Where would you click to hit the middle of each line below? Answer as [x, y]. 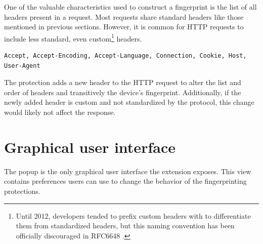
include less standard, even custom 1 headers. [73, 37]
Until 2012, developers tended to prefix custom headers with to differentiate [133, 215]
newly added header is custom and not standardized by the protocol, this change [129, 102]
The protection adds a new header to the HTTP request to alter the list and [123, 82]
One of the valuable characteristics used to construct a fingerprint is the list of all [130, 7]
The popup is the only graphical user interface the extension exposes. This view [128, 171]
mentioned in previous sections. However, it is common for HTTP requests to [124, 27]
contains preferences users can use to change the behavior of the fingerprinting [125, 181]
